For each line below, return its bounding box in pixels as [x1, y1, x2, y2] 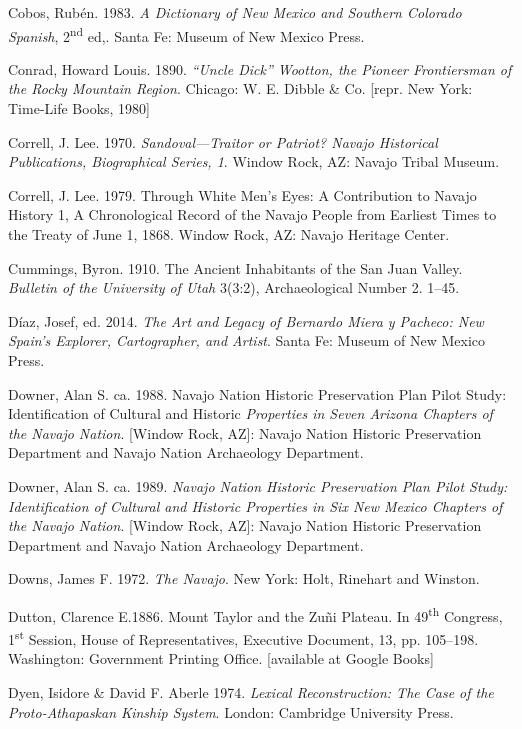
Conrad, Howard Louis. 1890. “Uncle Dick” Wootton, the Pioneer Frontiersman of [8, 58, 512, 79]
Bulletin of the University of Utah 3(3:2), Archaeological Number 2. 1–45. [8, 277, 460, 298]
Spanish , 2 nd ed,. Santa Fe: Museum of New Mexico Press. [8, 22, 365, 46]
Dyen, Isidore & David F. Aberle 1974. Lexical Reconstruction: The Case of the [8, 682, 494, 702]
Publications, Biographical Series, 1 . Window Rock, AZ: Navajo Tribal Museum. [8, 151, 500, 172]
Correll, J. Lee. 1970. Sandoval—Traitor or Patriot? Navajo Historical [8, 131, 438, 152]
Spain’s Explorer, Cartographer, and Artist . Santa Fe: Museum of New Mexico [8, 330, 486, 351]
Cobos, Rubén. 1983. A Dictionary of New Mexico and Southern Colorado [8, 2, 462, 22]
